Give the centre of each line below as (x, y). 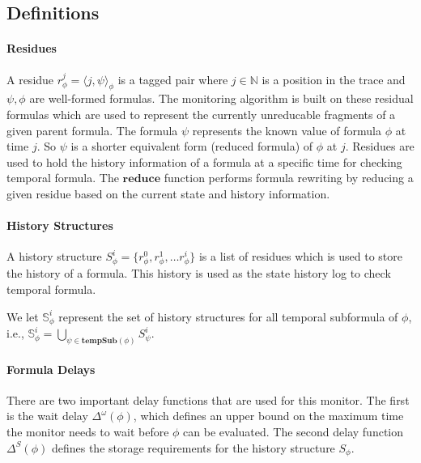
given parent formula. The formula (92, 130)
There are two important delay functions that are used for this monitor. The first (208, 399)
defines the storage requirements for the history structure (193, 447)
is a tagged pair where (173, 79)
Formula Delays (51, 369)
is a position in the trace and (334, 79)
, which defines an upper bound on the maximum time (268, 416)
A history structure (54, 256)
